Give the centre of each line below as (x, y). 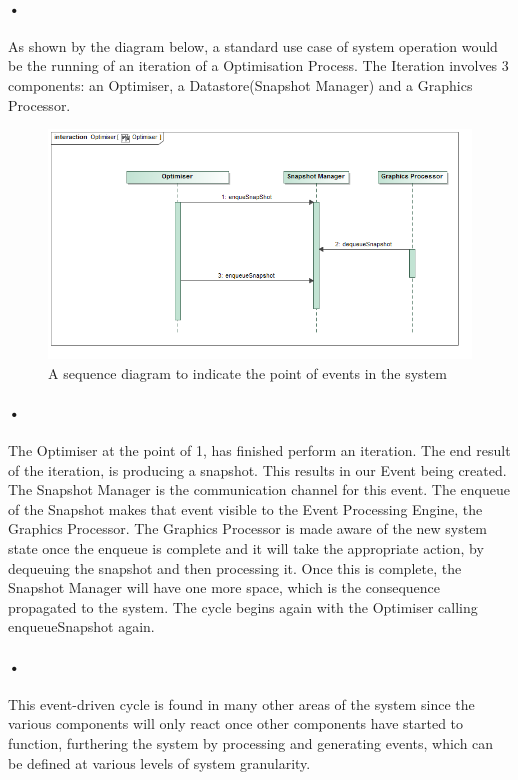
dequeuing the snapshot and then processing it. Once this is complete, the (235, 567)
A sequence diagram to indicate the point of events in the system (247, 372)
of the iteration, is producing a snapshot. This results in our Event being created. (257, 469)
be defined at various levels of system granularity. (159, 762)
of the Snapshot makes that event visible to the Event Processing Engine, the (245, 508)
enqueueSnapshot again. (81, 626)
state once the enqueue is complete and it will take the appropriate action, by (246, 548)
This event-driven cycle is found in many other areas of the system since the (241, 703)
